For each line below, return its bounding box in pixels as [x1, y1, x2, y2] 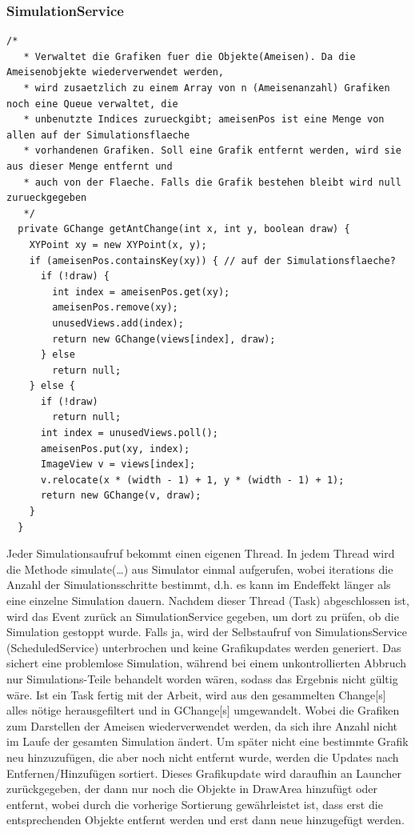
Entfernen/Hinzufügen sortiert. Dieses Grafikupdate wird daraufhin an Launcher [6, 764, 402, 781]
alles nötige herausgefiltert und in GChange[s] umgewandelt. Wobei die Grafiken [6, 702, 400, 719]
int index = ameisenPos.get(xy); [52, 286, 230, 298]
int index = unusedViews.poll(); [40, 427, 218, 439]
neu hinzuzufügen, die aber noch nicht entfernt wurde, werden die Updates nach [6, 748, 399, 765]
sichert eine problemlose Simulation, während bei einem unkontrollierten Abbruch [6, 655, 407, 671]
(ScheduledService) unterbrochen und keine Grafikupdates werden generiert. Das [6, 639, 401, 655]
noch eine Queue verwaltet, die [6, 98, 178, 110]
